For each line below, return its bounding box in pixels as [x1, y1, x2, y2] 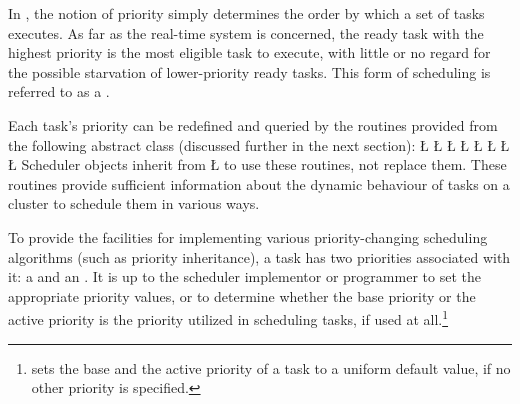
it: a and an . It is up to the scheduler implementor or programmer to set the [8, 266, 481, 287]
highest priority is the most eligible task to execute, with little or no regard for [8, 42, 491, 63]
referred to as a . [8, 81, 110, 102]
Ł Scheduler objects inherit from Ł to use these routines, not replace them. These [8, 154, 507, 175]
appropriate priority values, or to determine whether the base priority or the [8, 285, 476, 306]
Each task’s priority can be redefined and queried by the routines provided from [8, 114, 498, 135]
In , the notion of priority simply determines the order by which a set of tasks [8, 3, 485, 23]
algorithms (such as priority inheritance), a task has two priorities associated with [8, 246, 511, 267]
